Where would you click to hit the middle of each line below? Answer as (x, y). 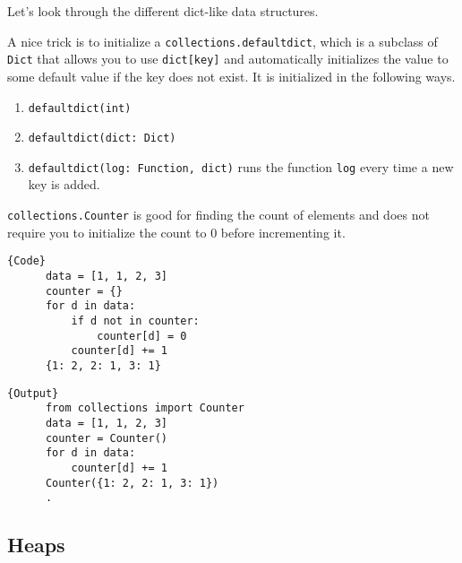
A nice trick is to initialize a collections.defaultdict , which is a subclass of (222, 41)
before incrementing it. (283, 232)
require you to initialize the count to (107, 232)
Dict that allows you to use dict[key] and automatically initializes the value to (228, 59)
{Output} (33, 393)
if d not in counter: (135, 320)
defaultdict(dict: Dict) (102, 139)
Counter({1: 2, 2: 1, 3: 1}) (132, 483)
